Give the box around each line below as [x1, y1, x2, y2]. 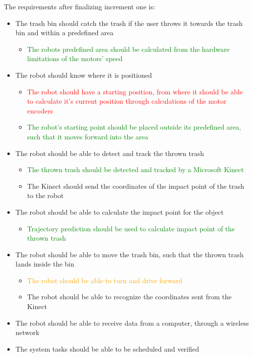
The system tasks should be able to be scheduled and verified [15, 343, 199, 354]
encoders [27, 105, 53, 115]
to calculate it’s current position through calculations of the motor [27, 96, 227, 106]
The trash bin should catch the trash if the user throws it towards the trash [15, 18, 243, 28]
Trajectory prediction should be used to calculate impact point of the [27, 223, 235, 233]
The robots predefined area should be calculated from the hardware [27, 44, 230, 54]
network [15, 327, 40, 337]
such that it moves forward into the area [27, 131, 148, 141]
